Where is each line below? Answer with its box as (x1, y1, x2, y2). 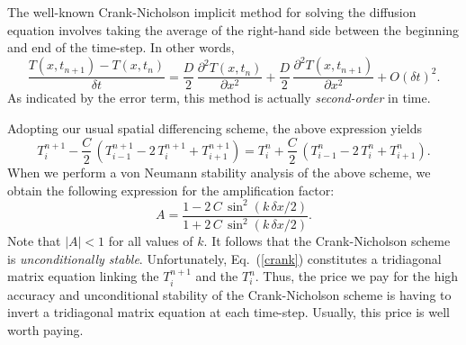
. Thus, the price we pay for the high (255, 267, 459, 286)
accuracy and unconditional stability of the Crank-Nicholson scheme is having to (7, 285, 452, 304)
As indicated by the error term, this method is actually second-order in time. (7, 88, 431, 107)
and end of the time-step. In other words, (7, 38, 235, 57)
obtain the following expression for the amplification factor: (7, 180, 335, 199)
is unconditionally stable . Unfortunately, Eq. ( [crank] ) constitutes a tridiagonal (7, 249, 442, 268)
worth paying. (7, 320, 84, 339)
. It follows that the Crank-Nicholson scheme (203, 232, 451, 250)
